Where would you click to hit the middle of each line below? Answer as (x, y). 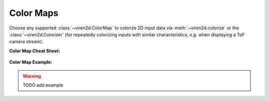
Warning (32, 76)
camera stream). (26, 42)
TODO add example (43, 85)
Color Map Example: (31, 62)
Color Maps (34, 13)
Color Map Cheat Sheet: (35, 51)
